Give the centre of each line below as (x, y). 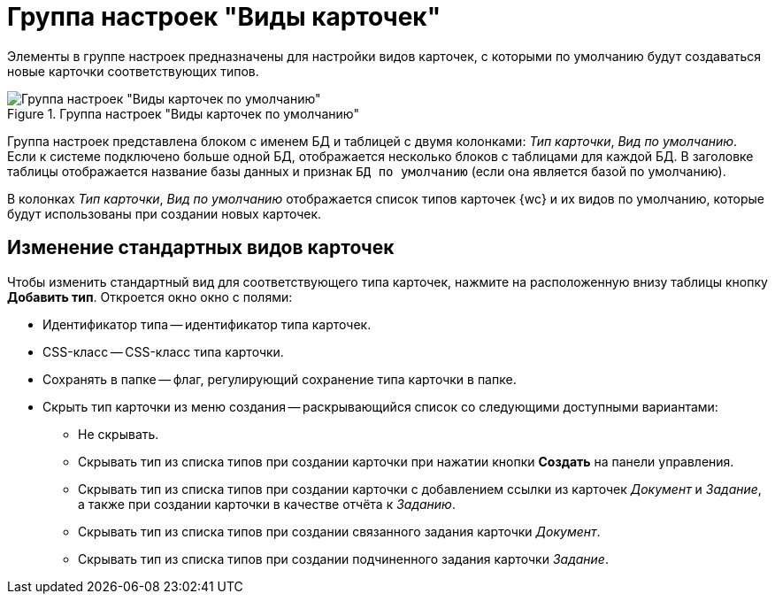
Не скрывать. (119, 434)
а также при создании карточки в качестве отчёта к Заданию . (267, 504)
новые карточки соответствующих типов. (133, 71)
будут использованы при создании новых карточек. (165, 213)
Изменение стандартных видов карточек (201, 248)
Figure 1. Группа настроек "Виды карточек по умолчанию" (183, 113)
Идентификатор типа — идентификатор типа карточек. (207, 324)
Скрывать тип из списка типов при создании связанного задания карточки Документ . (339, 531)
